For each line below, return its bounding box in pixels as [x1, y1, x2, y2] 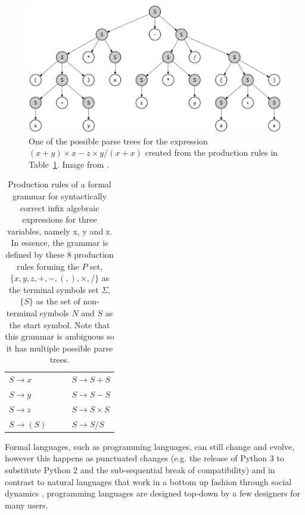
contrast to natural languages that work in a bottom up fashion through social [5, 475, 292, 488]
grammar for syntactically [12, 190, 107, 202]
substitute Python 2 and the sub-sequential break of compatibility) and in [5, 464, 275, 476]
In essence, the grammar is [11, 236, 108, 249]
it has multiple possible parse [6, 341, 113, 354]
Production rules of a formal [8, 178, 111, 190]
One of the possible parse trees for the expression [29, 134, 208, 147]
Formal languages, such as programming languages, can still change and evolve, [5, 440, 295, 452]
